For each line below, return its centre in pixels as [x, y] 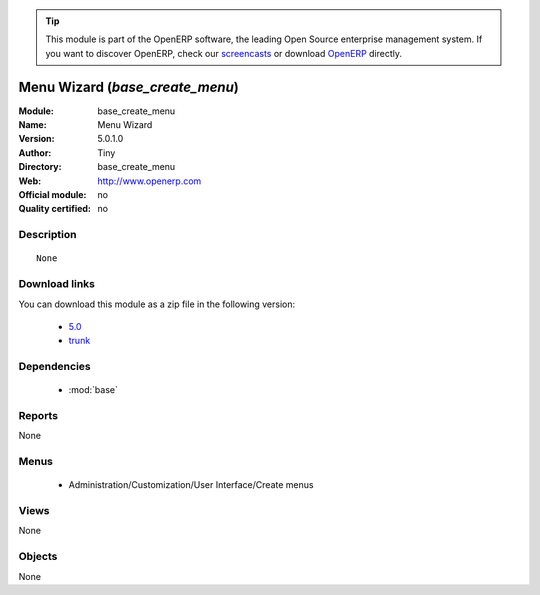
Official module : [52, 195]
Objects [38, 557]
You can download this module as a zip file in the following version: [157, 304]
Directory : [40, 167]
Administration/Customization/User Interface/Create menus [191, 485]
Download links [56, 284]
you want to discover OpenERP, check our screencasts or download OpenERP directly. [224, 53]
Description [47, 235]
